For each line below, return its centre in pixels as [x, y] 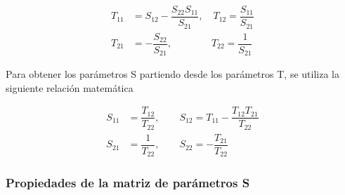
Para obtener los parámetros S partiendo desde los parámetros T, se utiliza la [172, 74]
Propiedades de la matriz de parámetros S [128, 183]
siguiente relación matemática [70, 87]
